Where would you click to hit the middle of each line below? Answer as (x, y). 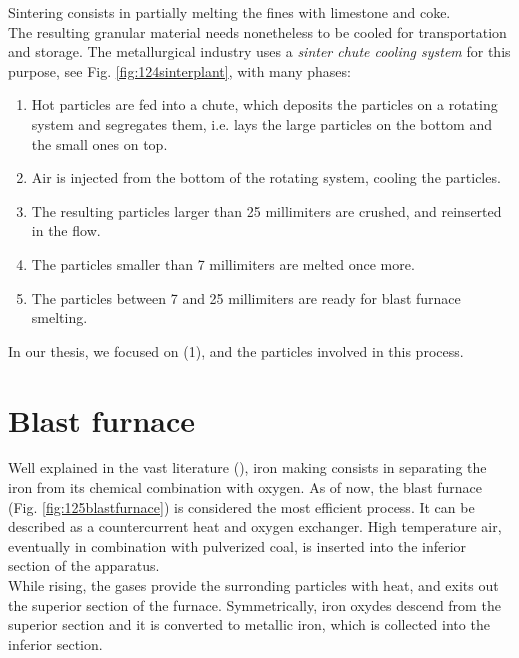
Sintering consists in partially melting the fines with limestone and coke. (229, 12)
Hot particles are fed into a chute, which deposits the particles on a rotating (264, 104)
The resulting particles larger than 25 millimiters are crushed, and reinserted (266, 210)
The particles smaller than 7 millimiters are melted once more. (223, 263)
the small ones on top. (99, 143)
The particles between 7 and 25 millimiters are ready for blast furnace (246, 297)
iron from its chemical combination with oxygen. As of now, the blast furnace (245, 487)
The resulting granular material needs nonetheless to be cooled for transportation (257, 31)
